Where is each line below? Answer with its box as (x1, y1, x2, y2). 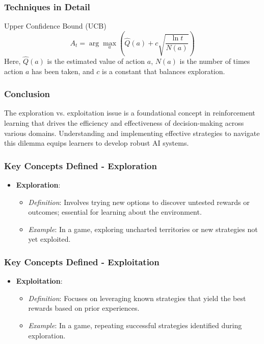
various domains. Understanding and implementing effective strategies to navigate (4, 127, 260, 138)
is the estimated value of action (47, 55, 145, 66)
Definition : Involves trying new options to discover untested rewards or (28, 196, 250, 207)
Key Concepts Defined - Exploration (4, 159, 157, 172)
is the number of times (179, 55, 250, 66)
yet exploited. (28, 234, 71, 244)
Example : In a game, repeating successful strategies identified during (28, 319, 242, 330)
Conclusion (4, 87, 50, 100)
